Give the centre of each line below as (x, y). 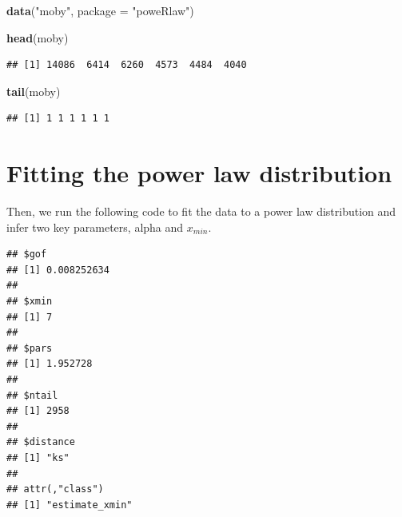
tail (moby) (34, 91)
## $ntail (32, 395)
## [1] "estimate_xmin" (70, 505)
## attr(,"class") (55, 489)
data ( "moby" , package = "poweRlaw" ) (100, 10)
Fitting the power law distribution (199, 173)
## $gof (27, 255)
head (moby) (38, 37)
